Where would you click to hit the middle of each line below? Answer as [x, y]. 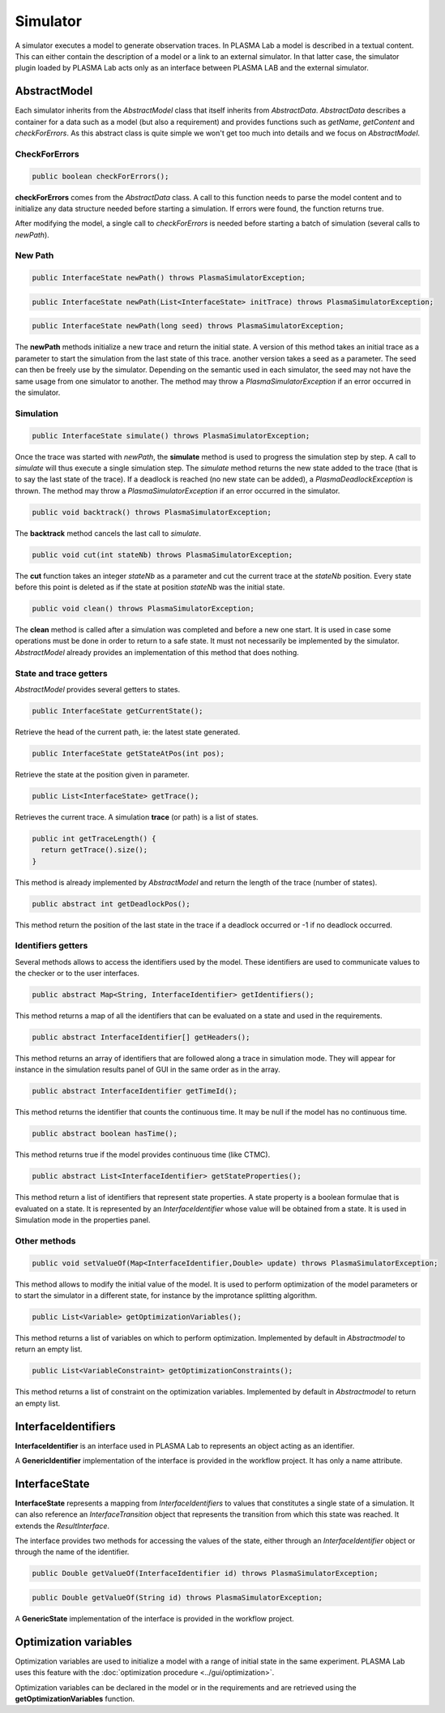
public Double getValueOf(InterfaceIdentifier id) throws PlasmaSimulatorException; [205, 1574]
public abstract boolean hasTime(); [105, 1134]
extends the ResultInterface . [62, 1526]
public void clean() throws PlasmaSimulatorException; [143, 608]
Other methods [45, 1240]
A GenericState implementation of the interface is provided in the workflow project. [155, 1619]
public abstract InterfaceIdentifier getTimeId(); [135, 1091]
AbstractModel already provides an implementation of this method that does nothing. [157, 652]
